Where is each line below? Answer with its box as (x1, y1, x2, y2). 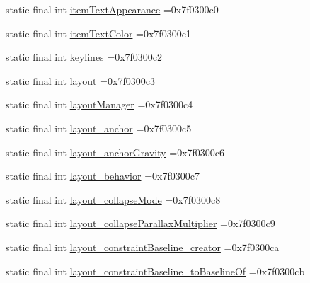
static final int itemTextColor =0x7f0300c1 (6, 25, 191, 40)
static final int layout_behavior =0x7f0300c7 (6, 168, 200, 183)
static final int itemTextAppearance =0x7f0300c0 (6, 2, 219, 16)
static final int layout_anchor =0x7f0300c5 (6, 120, 192, 135)
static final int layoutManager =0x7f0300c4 (6, 97, 193, 112)
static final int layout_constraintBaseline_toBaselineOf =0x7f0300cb (6, 263, 305, 278)
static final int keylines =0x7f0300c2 (6, 50, 163, 64)
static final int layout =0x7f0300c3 (6, 73, 155, 88)
